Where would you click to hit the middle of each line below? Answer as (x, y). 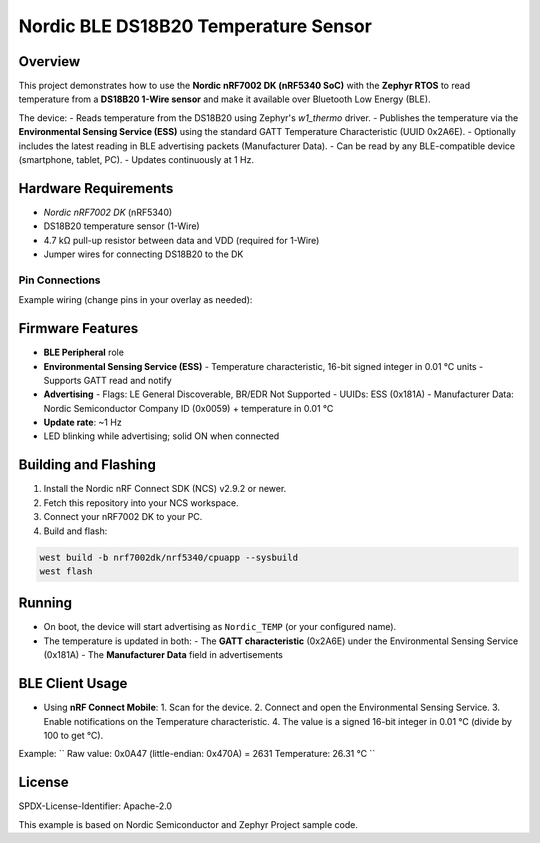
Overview (49, 61)
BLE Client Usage (73, 683)
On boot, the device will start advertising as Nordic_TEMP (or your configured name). (220, 627)
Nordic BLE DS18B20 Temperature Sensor (195, 26)
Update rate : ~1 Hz (82, 422)
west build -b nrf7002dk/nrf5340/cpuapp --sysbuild (169, 557)
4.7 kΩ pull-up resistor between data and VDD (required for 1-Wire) (181, 240)
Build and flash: (75, 531)
